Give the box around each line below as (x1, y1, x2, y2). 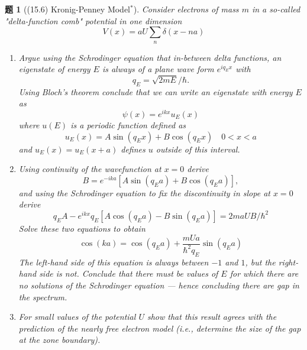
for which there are (230, 267, 299, 280)
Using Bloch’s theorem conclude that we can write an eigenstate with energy (18, 85, 293, 98)
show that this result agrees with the (147, 310, 277, 323)
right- (278, 255, 299, 268)
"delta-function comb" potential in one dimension (5, 14, 182, 27)
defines (121, 142, 146, 155)
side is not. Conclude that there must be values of (39, 267, 218, 280)
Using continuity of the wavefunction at (18, 163, 161, 175)
